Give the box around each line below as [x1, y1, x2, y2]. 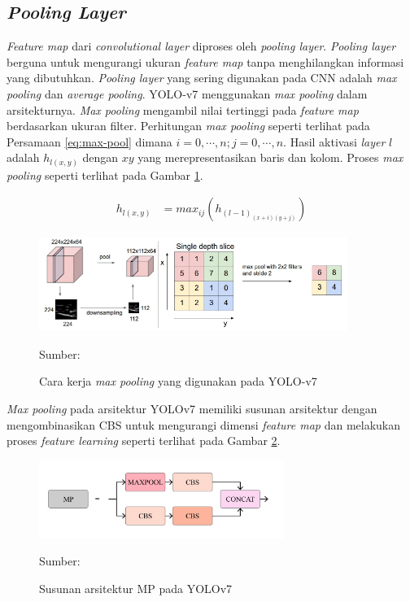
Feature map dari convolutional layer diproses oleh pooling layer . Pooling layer [7, 37, 396, 55]
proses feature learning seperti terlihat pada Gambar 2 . [7, 432, 281, 449]
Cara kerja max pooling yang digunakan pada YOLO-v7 [39, 373, 317, 390]
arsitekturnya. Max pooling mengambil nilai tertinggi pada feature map [7, 101, 359, 118]
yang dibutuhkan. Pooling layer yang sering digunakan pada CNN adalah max [7, 69, 397, 86]
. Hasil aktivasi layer [283, 133, 386, 150]
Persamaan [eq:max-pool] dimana [7, 133, 172, 150]
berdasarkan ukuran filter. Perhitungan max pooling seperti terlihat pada [7, 117, 370, 134]
